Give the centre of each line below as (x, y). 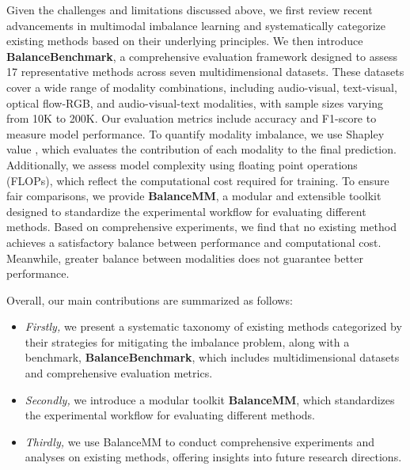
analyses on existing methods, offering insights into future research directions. (213, 457)
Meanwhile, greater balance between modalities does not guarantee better (185, 258)
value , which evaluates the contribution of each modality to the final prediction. (201, 149)
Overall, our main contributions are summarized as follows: (150, 299)
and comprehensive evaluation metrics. (119, 373)
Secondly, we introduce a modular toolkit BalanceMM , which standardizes (210, 399)
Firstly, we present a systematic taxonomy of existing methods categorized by (213, 326)
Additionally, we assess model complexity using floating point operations (182, 164)
